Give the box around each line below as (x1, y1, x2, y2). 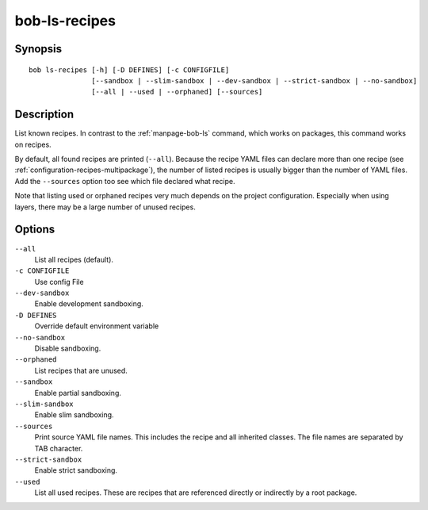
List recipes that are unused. (34, 366, 128, 375)
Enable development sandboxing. (34, 299, 144, 309)
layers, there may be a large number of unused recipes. (14, 202, 196, 212)
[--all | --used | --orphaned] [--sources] (91, 87, 263, 97)
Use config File (34, 277, 84, 286)
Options (14, 223, 55, 236)
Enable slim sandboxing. (34, 410, 114, 420)
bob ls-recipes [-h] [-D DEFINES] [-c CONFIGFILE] (29, 65, 230, 75)
